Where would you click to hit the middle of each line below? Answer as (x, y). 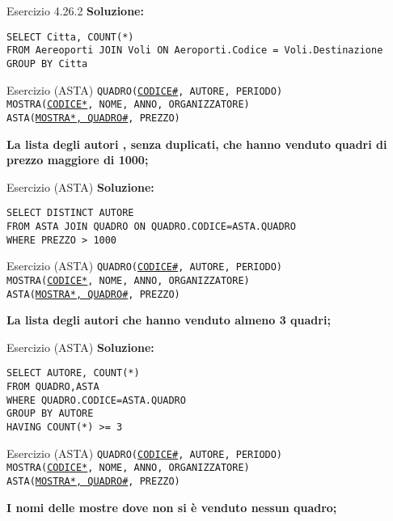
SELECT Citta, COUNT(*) (70, 37)
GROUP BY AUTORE (50, 414)
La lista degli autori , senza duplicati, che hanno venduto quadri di (197, 144)
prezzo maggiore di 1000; (78, 160)
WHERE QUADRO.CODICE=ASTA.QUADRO (96, 400)
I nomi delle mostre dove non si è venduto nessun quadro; (172, 507)
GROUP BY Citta (47, 64)
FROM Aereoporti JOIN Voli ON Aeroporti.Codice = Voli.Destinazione (195, 51)
